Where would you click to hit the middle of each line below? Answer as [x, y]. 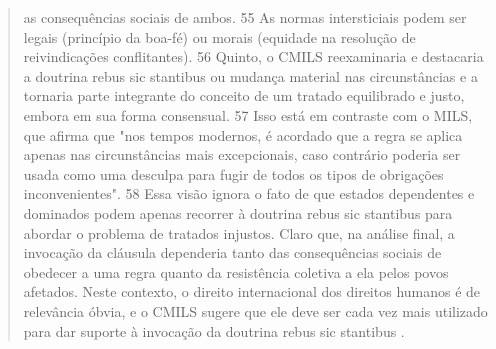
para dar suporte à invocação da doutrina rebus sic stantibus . [214, 330]
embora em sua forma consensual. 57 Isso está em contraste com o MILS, [248, 114]
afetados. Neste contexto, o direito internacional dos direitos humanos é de [252, 291]
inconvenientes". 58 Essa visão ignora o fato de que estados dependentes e [249, 193]
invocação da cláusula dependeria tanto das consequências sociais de [232, 252]
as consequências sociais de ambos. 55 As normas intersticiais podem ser [245, 17]
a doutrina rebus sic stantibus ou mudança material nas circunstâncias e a [250, 75]
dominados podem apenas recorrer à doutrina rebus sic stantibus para [238, 212]
